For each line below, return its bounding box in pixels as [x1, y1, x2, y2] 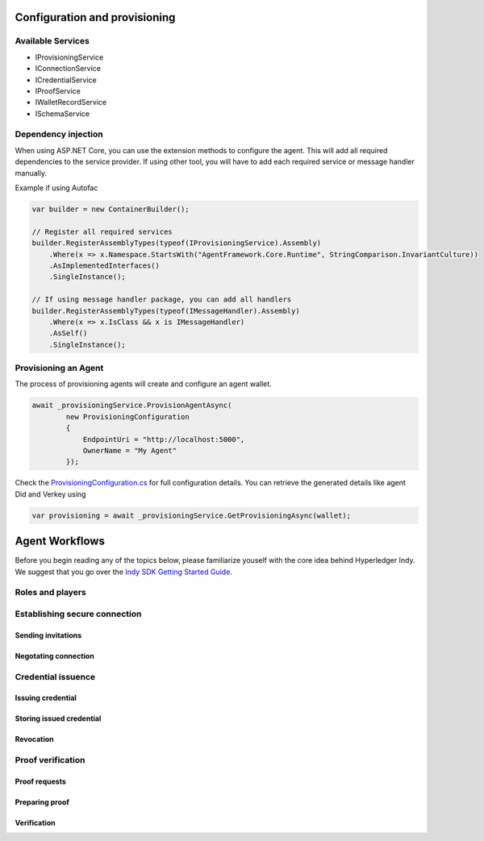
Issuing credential [15, 693, 77, 703]
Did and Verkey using [15, 489, 86, 499]
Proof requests [15, 776, 66, 786]
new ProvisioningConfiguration [65, 412, 190, 421]
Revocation [15, 735, 54, 744]
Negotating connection [15, 651, 94, 660]
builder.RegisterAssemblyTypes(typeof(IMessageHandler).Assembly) [31, 306, 300, 315]
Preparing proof [15, 797, 70, 806]
